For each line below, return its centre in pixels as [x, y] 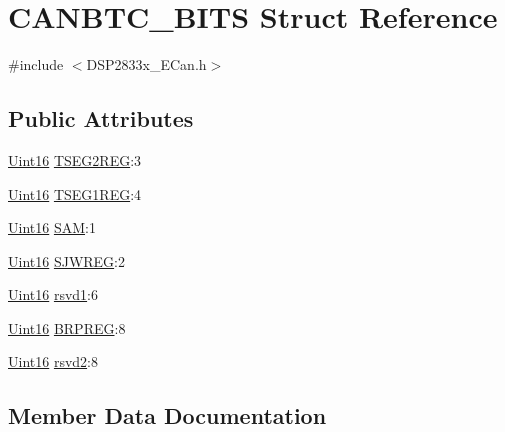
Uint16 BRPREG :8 [67, 327]
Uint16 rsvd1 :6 [53, 294]
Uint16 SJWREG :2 [67, 260]
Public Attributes [101, 118]
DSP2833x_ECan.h [146, 64]
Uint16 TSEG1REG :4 [75, 193]
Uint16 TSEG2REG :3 [75, 159]
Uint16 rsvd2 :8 [53, 361]
